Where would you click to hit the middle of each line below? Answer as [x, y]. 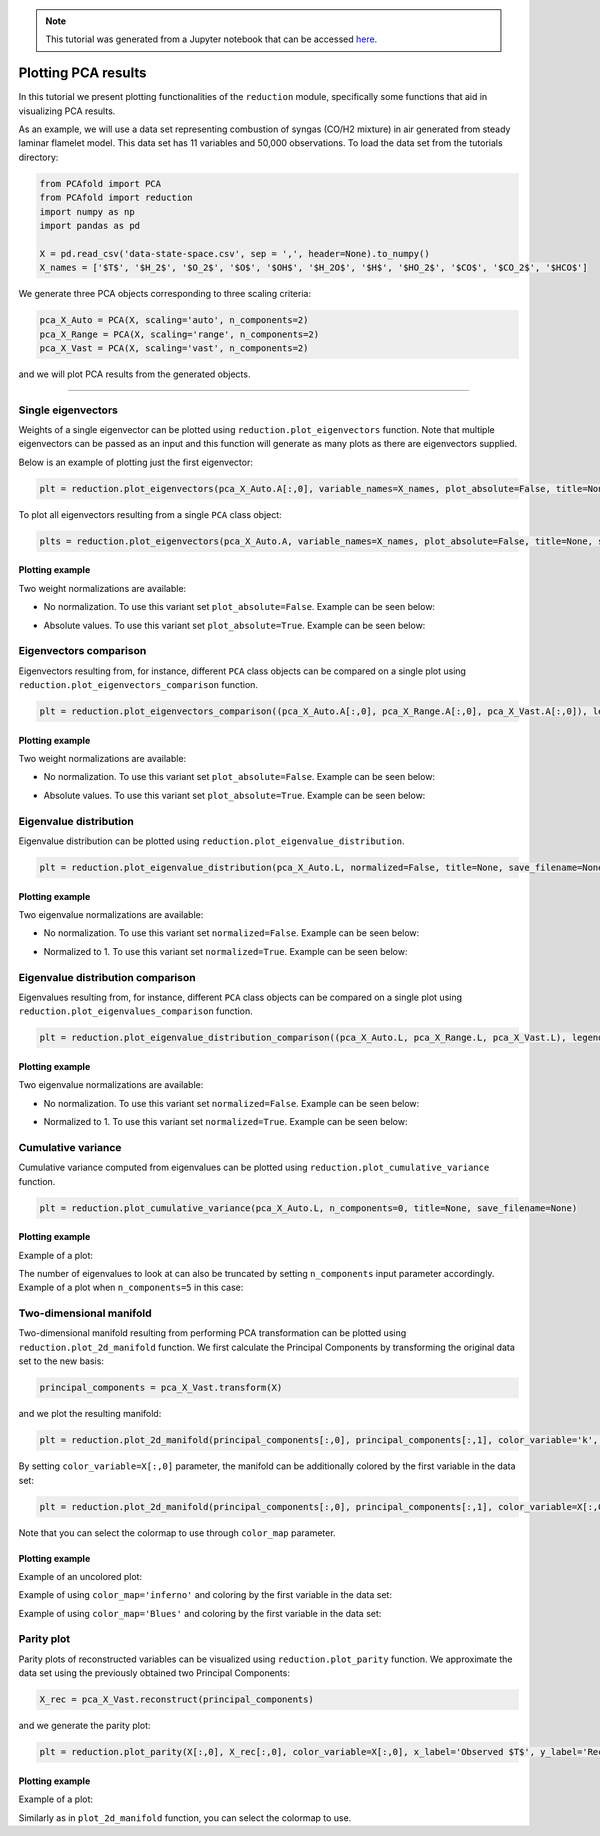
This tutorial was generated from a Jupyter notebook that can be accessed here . [211, 39]
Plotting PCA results [82, 73]
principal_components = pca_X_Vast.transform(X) [161, 1388]
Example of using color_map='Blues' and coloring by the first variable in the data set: [200, 1613]
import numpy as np [87, 211]
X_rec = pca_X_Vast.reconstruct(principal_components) [176, 1699]
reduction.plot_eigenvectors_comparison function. [138, 685]
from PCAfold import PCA [100, 183]
